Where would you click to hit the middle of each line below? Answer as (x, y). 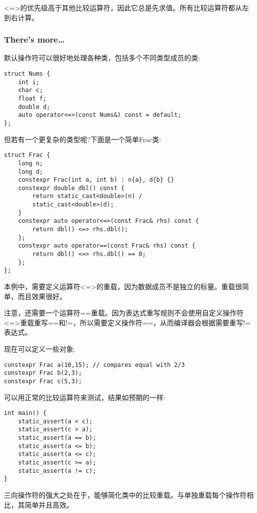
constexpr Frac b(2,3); (43, 373)
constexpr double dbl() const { (71, 188)
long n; (30, 163)
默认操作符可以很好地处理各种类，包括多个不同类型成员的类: (102, 58)
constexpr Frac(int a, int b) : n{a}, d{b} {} (96, 180)
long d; (30, 172)
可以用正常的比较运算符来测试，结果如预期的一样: (85, 397)
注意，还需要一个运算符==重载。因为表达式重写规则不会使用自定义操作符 (124, 313)
